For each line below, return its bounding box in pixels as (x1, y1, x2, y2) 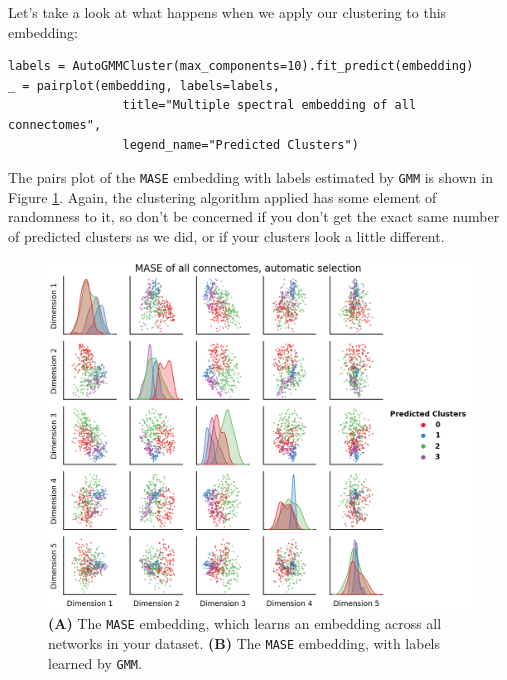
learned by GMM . (48, 652, 142, 673)
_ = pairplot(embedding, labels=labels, (8, 78, 281, 93)
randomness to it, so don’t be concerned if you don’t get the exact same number (8, 206, 500, 227)
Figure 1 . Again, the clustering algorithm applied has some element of (8, 186, 437, 207)
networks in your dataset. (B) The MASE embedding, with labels (48, 632, 441, 653)
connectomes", (8, 117, 102, 132)
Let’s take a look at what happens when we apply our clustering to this (8, 2, 447, 22)
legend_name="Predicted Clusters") (122, 137, 359, 152)
